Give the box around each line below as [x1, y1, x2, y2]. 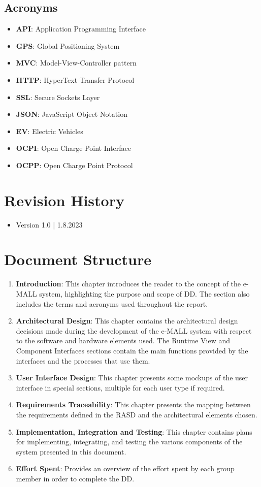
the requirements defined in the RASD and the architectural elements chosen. [16, 409, 257, 419]
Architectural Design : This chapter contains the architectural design [16, 315, 238, 326]
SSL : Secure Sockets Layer [16, 91, 100, 102]
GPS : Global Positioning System [16, 40, 120, 51]
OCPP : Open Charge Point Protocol [16, 159, 133, 170]
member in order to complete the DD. [16, 473, 135, 483]
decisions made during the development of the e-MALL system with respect [16, 325, 252, 336]
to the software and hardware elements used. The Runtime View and [16, 335, 231, 346]
